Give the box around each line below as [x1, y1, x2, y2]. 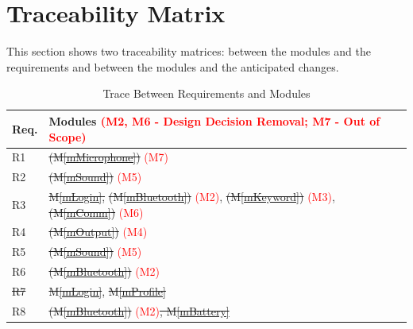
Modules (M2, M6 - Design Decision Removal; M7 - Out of [48, 112, 380, 129]
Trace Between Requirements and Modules [102, 85, 311, 102]
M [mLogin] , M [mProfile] [48, 283, 166, 299]
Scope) [48, 128, 87, 145]
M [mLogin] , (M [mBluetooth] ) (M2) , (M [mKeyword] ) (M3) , [48, 188, 335, 205]
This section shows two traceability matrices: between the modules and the [6, 43, 371, 60]
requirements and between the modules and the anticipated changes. [6, 58, 339, 75]
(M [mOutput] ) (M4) [48, 223, 148, 240]
